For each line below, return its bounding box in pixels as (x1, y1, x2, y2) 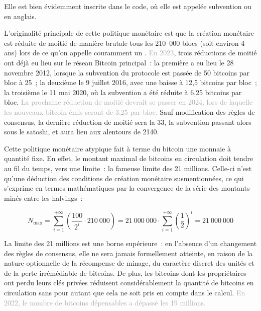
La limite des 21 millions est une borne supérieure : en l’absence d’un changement (4, 238, 257, 249)
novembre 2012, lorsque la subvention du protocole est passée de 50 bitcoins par (4, 67, 250, 77)
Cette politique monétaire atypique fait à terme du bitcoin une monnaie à (4, 143, 231, 153)
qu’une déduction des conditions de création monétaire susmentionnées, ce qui (4, 173, 244, 183)
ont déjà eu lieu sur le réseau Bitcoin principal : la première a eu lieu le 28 (4, 57, 234, 67)
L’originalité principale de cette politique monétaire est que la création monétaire (4, 28, 254, 38)
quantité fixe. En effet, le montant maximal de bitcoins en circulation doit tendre (4, 153, 253, 164)
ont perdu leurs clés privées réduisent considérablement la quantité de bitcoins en (4, 277, 254, 288)
